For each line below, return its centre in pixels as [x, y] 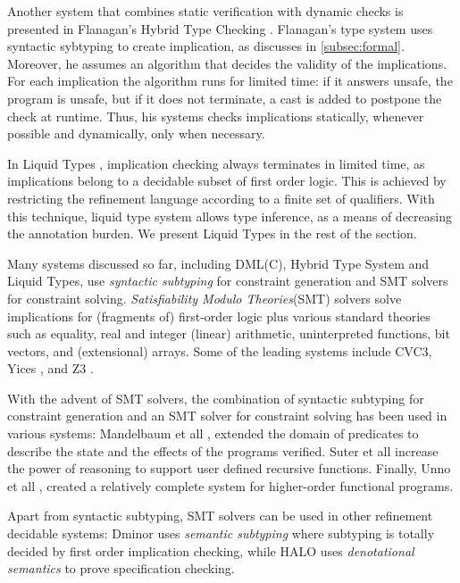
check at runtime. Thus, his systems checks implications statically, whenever [216, 116]
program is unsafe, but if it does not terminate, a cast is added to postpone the [225, 98]
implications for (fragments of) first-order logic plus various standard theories [219, 316]
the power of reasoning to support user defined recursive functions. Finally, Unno [229, 468]
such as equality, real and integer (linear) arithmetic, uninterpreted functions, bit [229, 333]
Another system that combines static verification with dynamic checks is [205, 11]
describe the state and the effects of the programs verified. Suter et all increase [223, 450]
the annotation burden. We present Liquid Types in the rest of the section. [212, 233]
